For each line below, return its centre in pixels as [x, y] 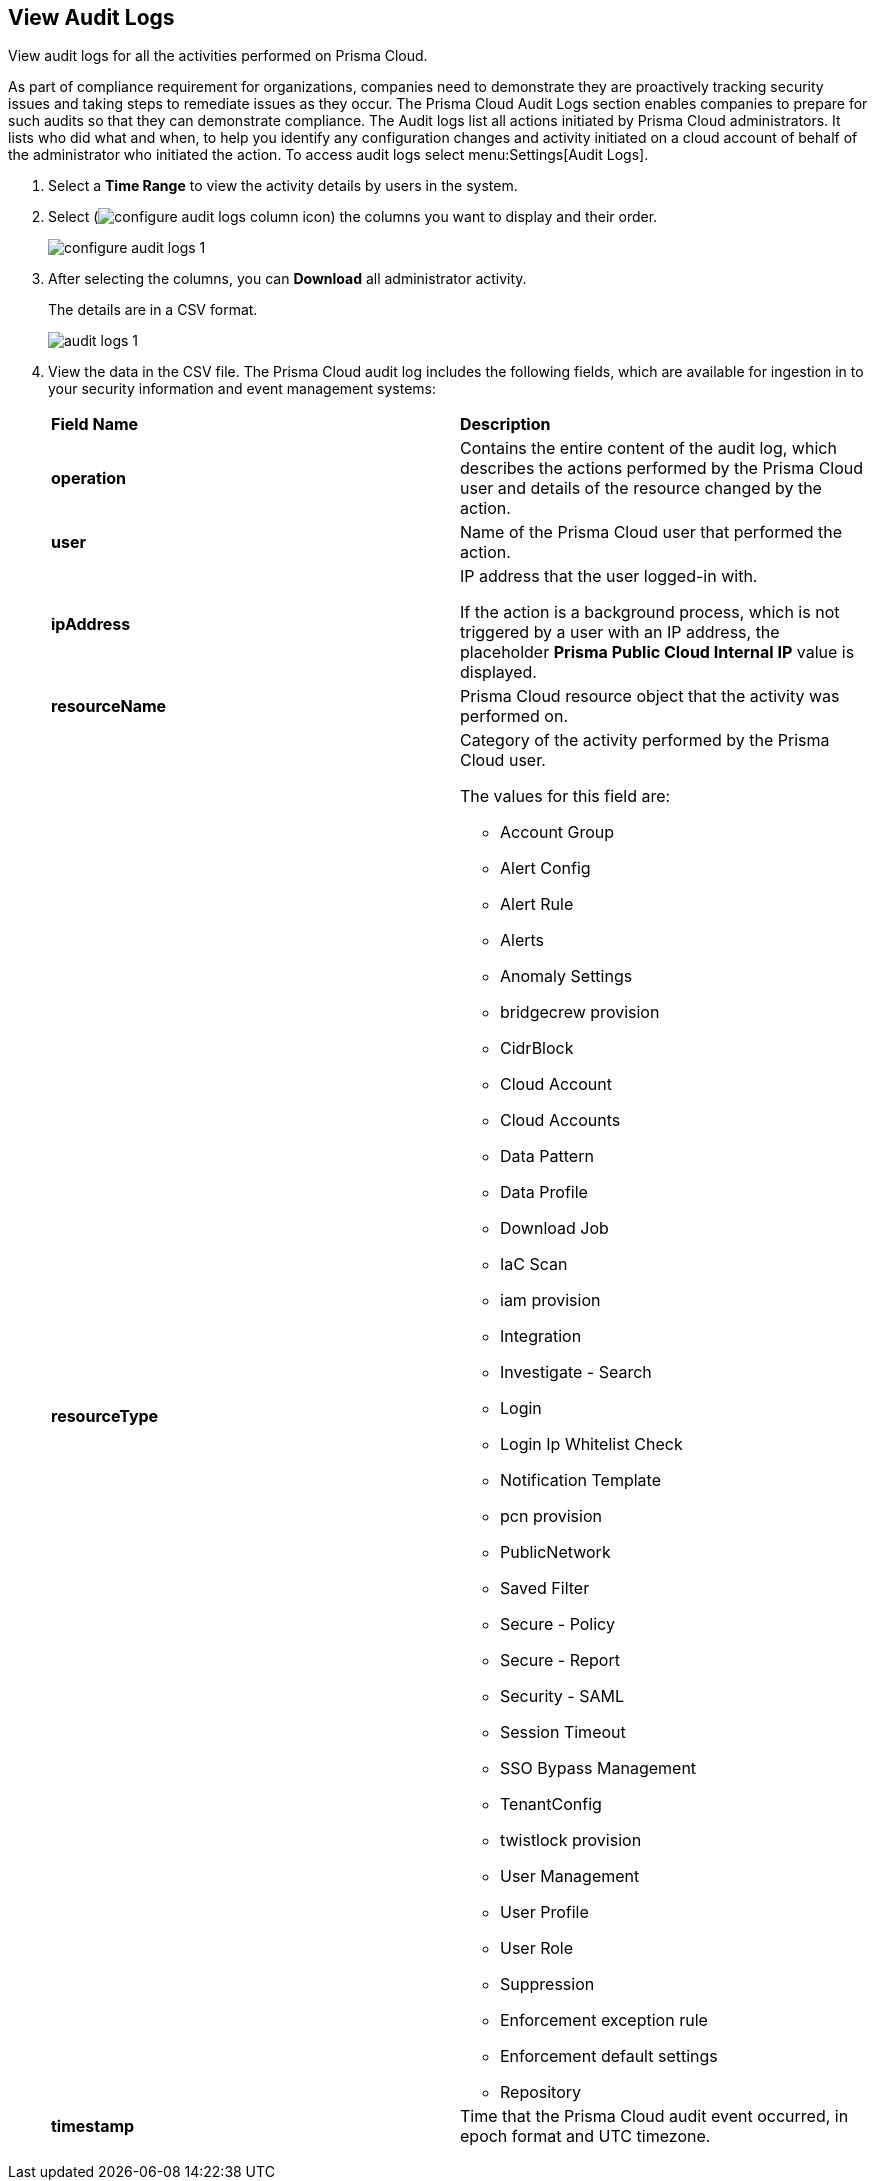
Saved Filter [545, 1588]
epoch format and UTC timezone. [585, 2136]
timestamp [93, 2126]
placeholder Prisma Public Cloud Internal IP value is [657, 652]
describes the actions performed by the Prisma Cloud [662, 468]
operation [88, 478]
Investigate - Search [576, 1372]
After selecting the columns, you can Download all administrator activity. [287, 279]
